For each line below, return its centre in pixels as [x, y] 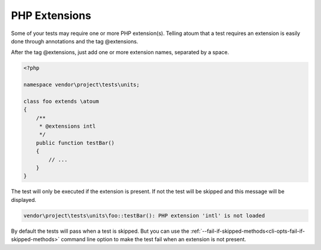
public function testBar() [75, 143]
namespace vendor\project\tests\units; [81, 85]
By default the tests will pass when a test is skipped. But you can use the [100, 231]
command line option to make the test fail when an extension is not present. [154, 239]
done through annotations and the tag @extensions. [75, 41]
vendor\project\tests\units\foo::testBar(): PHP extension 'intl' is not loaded [144, 216]
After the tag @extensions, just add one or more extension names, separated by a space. [120, 52]
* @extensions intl [67, 126]
